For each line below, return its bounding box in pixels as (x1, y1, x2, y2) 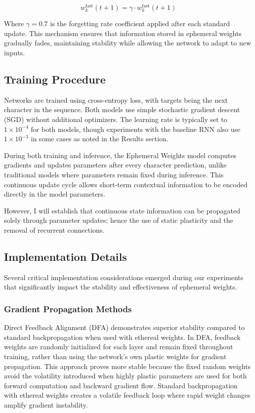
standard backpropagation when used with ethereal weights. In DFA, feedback (4, 331, 241, 342)
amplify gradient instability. (4, 399, 88, 410)
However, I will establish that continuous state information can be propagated (4, 205, 240, 215)
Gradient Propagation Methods (4, 302, 132, 315)
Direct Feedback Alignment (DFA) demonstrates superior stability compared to (4, 322, 245, 332)
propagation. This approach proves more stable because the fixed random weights (4, 361, 251, 371)
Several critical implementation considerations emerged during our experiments (4, 272, 244, 282)
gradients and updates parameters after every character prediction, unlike (4, 160, 227, 170)
